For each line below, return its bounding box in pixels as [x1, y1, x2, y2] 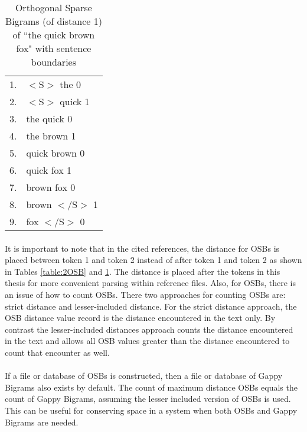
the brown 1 [26, 129, 76, 142]
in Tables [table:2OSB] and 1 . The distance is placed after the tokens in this [5, 265, 280, 277]
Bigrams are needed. [5, 415, 79, 428]
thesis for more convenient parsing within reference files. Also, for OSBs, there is [5, 277, 296, 289]
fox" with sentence [16, 41, 92, 55]
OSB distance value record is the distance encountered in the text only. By [5, 311, 276, 324]
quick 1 [60, 95, 90, 108]
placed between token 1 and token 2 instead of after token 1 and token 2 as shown [5, 254, 302, 266]
